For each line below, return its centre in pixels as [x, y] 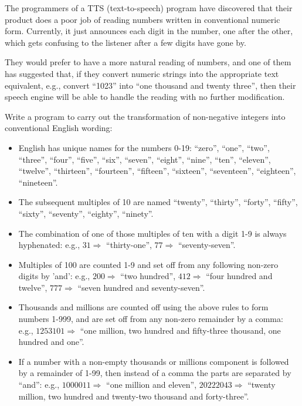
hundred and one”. [51, 342]
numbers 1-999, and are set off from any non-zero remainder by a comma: [151, 319]
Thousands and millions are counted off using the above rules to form [143, 307]
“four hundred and [239, 276]
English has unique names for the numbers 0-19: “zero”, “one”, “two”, [144, 147]
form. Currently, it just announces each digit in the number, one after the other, [149, 31]
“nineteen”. [38, 182]
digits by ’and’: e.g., [54, 276]
